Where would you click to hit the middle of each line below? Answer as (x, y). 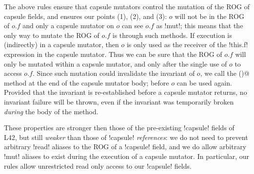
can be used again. (204, 82)
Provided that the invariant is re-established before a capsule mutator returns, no (126, 92)
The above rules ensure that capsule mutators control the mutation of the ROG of (127, 6)
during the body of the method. (51, 111)
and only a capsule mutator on (68, 26)
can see (132, 26)
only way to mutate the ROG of (52, 35)
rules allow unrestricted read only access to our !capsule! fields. (98, 165)
